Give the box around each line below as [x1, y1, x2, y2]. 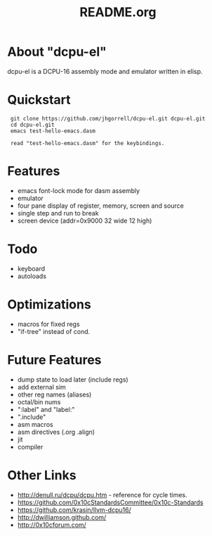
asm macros [17, 420, 54, 428]
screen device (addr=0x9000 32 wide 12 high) [17, 216, 152, 225]
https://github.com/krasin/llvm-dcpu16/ [17, 505, 131, 514]
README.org [79, 4, 157, 20]
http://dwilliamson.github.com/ [17, 513, 107, 521]
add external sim [17, 382, 67, 391]
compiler [17, 442, 44, 451]
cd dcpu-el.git [10, 121, 55, 128]
